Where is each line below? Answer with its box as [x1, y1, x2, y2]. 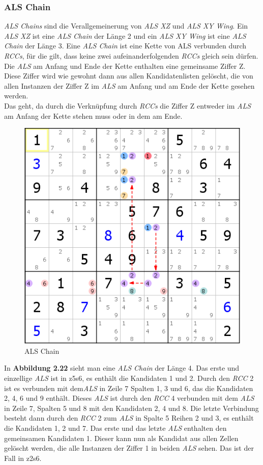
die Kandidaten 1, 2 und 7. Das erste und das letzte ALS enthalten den [4, 423, 227, 433]
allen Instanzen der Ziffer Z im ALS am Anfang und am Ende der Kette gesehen [4, 80, 255, 91]
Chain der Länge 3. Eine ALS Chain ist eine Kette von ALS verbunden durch [4, 40, 247, 51]
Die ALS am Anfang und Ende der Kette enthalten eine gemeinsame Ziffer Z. [4, 60, 246, 71]
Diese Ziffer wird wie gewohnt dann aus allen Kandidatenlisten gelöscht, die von [4, 70, 253, 81]
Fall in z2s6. [4, 452, 42, 463]
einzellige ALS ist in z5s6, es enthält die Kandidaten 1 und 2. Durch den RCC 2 [4, 373, 254, 383]
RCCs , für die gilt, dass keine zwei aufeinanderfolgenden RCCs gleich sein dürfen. [4, 50, 258, 61]
